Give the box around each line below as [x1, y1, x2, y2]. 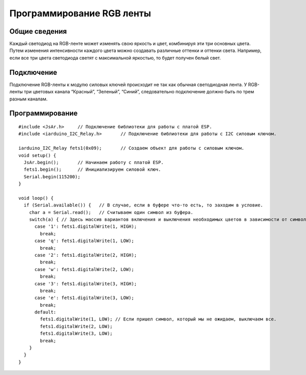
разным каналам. [9, 96, 48, 102]
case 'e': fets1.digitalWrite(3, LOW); [34, 295, 135, 301]
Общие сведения [9, 27, 67, 36]
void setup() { [18, 152, 57, 158]
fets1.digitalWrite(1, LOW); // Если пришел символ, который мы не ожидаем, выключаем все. [40, 316, 277, 322]
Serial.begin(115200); [23, 174, 81, 179]
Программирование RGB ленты [9, 8, 151, 19]
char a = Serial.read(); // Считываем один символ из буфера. [29, 209, 193, 215]
